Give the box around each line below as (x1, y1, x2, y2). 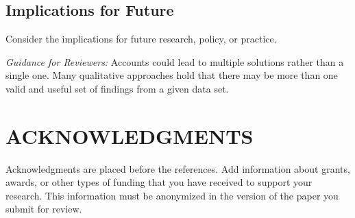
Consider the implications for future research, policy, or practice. (5, 32, 277, 46)
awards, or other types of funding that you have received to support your (5, 175, 313, 189)
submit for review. (5, 202, 82, 216)
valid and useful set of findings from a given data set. (5, 81, 229, 95)
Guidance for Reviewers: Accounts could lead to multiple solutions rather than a (5, 54, 344, 69)
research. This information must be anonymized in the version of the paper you (5, 188, 339, 202)
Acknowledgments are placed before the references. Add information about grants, (5, 161, 350, 175)
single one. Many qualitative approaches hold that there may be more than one (5, 68, 338, 82)
